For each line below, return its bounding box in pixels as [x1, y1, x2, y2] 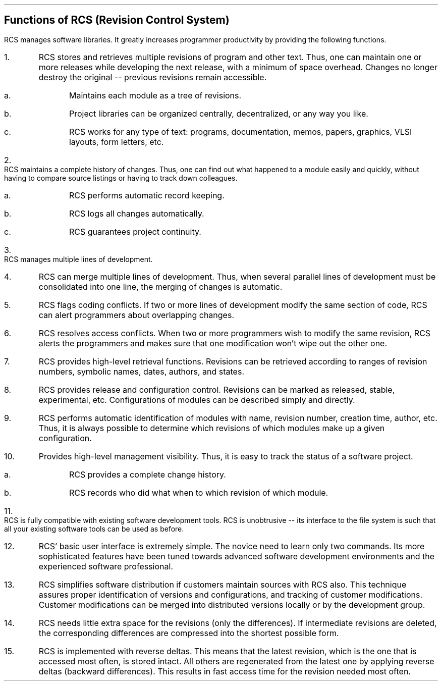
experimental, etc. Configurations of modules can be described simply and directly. [38, 394, 355, 405]
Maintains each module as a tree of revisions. [69, 90, 242, 100]
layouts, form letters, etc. [69, 136, 164, 147]
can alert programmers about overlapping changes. [38, 309, 234, 320]
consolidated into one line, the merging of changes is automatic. [38, 281, 283, 292]
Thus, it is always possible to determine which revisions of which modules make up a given [38, 423, 385, 433]
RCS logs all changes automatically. [69, 208, 204, 219]
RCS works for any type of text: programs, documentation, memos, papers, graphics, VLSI [69, 126, 412, 137]
